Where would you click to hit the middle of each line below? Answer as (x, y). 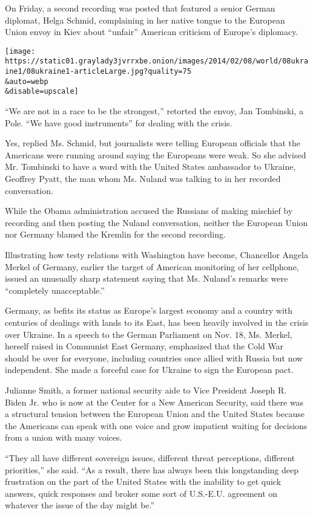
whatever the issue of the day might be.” (80, 505)
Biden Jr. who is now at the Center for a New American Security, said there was (154, 402)
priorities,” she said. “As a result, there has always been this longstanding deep (152, 469)
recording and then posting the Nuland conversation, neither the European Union (156, 222)
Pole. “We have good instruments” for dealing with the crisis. (119, 122)
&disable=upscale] (42, 92)
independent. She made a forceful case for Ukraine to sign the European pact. (149, 370)
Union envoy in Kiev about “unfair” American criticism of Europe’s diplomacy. (152, 32)
